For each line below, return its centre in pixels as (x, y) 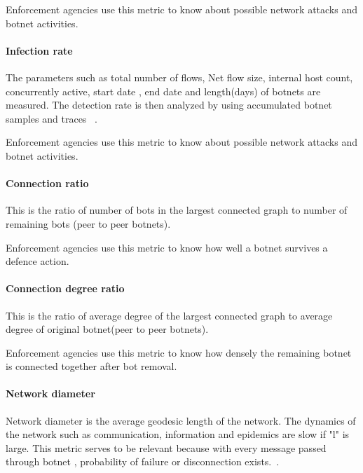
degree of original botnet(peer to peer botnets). (107, 329)
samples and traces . (52, 118)
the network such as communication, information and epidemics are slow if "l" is (178, 434)
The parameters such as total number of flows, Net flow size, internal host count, (179, 77)
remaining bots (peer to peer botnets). (88, 223)
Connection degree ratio (65, 288)
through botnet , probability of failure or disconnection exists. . (143, 461)
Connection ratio (47, 183)
